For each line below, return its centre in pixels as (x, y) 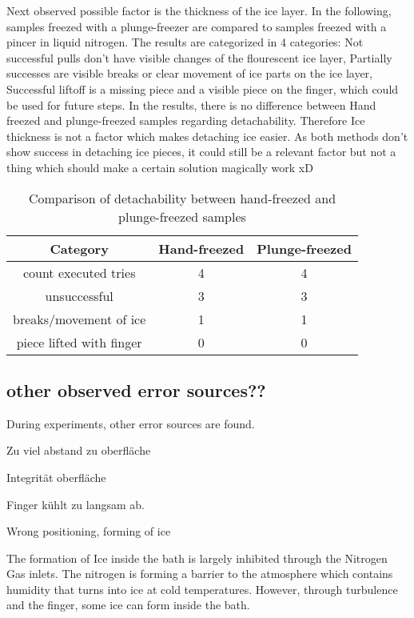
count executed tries (79, 272)
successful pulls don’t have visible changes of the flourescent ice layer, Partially (199, 57)
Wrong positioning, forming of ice (89, 531)
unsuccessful (79, 295)
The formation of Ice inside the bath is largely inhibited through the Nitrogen (197, 558)
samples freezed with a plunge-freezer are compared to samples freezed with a (197, 26)
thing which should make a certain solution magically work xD (160, 167)
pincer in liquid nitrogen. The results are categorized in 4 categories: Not (185, 42)
